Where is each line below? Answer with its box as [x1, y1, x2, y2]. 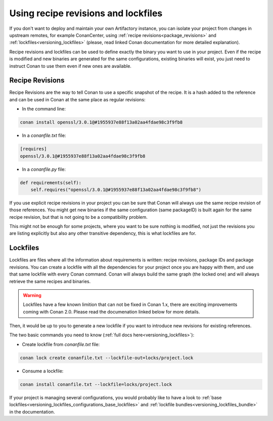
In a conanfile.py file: [22, 166, 66, 172]
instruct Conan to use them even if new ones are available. [9, 63, 131, 69]
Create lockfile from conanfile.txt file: [22, 341, 100, 347]
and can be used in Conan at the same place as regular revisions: [9, 96, 146, 102]
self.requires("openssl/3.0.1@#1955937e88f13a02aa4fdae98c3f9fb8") [30, 186, 202, 193]
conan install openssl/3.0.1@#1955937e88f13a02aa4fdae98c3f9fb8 [20, 120, 183, 125]
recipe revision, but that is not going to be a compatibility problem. [9, 214, 148, 220]
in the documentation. [9, 408, 55, 415]
